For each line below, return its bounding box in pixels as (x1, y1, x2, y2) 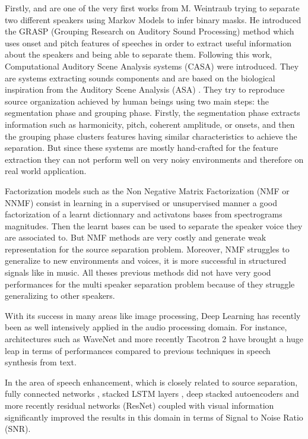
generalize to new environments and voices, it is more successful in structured (5, 254, 287, 267)
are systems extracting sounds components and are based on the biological (5, 71, 275, 84)
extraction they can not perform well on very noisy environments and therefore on (5, 153, 304, 165)
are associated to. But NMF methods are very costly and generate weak (5, 231, 266, 244)
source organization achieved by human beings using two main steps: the (5, 94, 269, 107)
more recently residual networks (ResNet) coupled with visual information (5, 399, 274, 411)
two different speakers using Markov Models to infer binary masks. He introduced (5, 13, 301, 26)
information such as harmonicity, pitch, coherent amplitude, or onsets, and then (5, 118, 295, 130)
